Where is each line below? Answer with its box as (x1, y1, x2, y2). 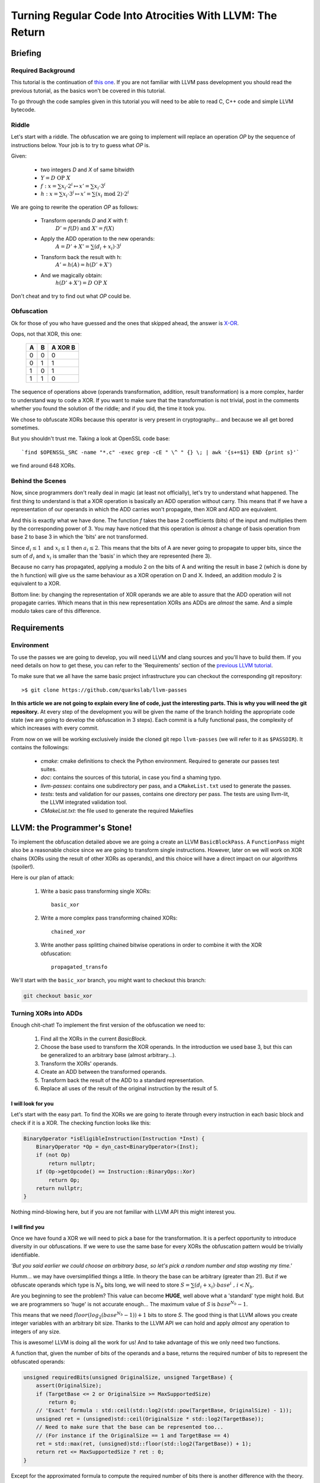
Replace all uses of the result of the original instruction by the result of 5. (40, 1084, 219, 1091)
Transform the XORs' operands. (40, 1059, 118, 1067)
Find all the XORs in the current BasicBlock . (40, 1035, 147, 1042)
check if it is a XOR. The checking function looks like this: (11, 1119, 151, 1126)
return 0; (48, 1399, 77, 1405)
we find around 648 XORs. (11, 462, 76, 469)
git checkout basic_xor (23, 992, 93, 1000)
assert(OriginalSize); (36, 1382, 102, 1389)
